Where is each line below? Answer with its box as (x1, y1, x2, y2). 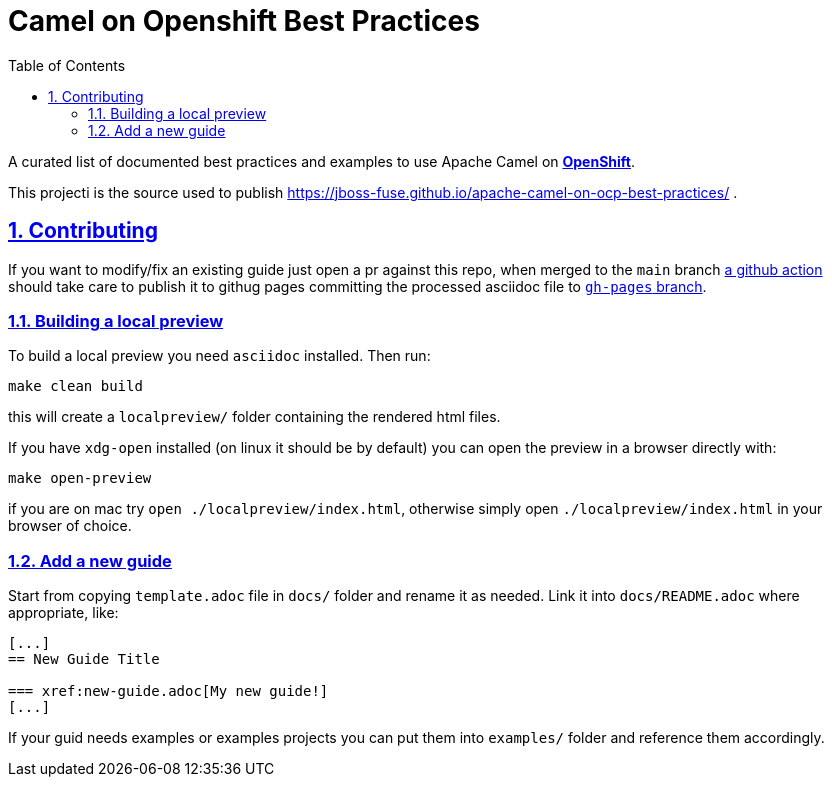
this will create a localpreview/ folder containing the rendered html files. (8, 408, 501, 426)
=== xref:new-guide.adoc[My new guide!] (8, 683, 329, 700)
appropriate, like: (8, 604, 119, 622)
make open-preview (8, 470, 152, 487)
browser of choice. (8, 517, 132, 535)
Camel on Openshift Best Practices (8, 4, 480, 38)
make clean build (8, 378, 143, 395)
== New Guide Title (8, 651, 160, 668)
